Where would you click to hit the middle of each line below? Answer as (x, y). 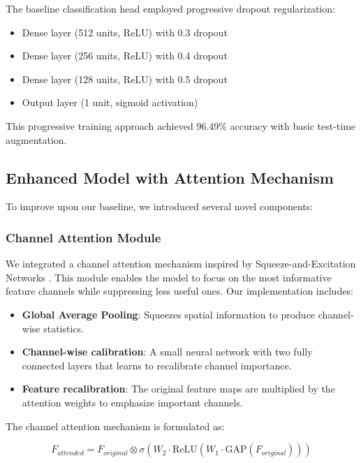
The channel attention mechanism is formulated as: (115, 426)
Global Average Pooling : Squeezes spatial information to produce (169, 314)
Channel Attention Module (83, 237)
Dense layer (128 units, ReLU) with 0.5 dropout (125, 79)
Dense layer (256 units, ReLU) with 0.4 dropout (125, 56)
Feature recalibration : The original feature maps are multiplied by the (178, 389)
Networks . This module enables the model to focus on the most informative (169, 277)
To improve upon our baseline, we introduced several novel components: (160, 206)
